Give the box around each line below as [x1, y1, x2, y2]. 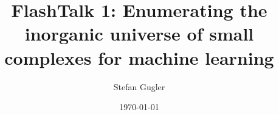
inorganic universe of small [24, 21, 254, 46]
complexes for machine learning [4, 45, 274, 70]
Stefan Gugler [113, 80, 165, 93]
